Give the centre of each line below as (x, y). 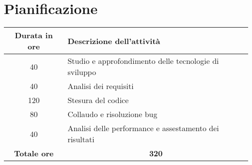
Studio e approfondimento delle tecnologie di (143, 61)
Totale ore (34, 153)
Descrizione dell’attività (114, 41)
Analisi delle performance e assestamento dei (143, 128)
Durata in (34, 35)
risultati (81, 139)
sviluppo (82, 72)
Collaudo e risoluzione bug (112, 114)
